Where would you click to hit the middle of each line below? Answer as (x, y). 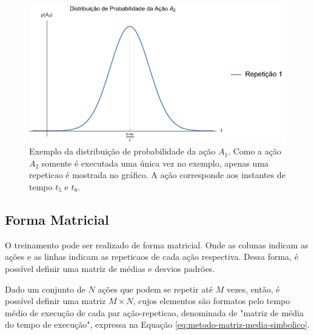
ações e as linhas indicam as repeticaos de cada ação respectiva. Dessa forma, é (152, 257)
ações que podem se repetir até (155, 289)
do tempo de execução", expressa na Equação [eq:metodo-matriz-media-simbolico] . (157, 324)
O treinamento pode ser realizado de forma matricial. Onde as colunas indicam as (157, 244)
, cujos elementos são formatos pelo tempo (212, 301)
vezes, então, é (253, 289)
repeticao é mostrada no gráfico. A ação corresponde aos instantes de (157, 175)
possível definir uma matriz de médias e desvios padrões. (110, 268)
